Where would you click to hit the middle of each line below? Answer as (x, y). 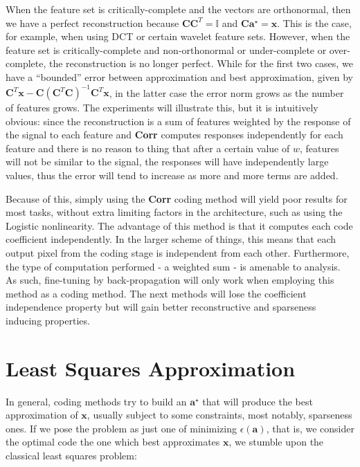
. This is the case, (314, 22)
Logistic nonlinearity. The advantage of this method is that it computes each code (179, 225)
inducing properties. (48, 320)
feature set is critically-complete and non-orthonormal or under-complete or (166, 49)
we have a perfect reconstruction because (92, 22)
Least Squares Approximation (151, 368)
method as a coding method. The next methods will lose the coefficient (156, 293)
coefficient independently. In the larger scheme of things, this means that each (171, 239)
